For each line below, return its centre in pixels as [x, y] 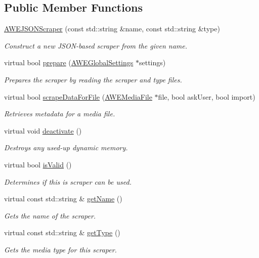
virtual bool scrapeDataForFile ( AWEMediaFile [78, 96]
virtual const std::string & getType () [62, 232]
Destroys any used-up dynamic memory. [66, 147]
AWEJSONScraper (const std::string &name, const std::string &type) [112, 29]
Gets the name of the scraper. [50, 215]
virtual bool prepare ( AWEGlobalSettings [69, 62]
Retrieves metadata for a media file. [60, 114]
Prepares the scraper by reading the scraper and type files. [93, 79]
